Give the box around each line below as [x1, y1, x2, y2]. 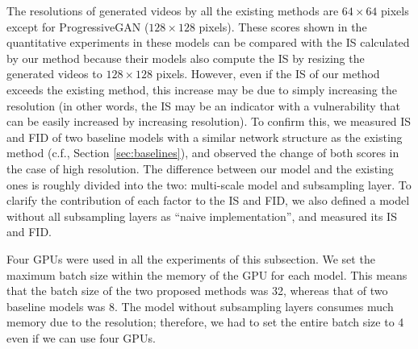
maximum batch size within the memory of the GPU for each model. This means [6, 266, 408, 283]
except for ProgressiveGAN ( [6, 18, 149, 35]
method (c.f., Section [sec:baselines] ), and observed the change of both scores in [6, 144, 399, 161]
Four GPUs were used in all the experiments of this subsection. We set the [6, 250, 375, 267]
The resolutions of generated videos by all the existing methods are [6, 2, 339, 19]
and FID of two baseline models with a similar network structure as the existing [6, 128, 403, 145]
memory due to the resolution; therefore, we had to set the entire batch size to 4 [6, 314, 404, 330]
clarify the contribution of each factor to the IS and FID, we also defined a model [6, 192, 410, 209]
